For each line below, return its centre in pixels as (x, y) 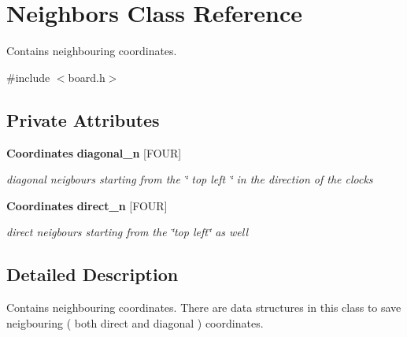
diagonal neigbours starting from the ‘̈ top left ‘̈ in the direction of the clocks (190, 179)
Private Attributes (83, 119)
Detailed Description (92, 274)
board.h (87, 77)
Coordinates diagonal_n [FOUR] (94, 152)
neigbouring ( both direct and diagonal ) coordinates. (135, 322)
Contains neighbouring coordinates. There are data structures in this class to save (204, 307)
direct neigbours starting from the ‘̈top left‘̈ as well (128, 232)
